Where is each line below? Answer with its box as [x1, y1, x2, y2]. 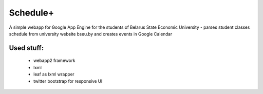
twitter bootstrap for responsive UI [33, 78, 103, 84]
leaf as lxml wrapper [33, 71, 75, 77]
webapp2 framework [33, 57, 75, 63]
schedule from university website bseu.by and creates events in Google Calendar [9, 31, 172, 37]
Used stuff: [9, 44, 44, 52]
